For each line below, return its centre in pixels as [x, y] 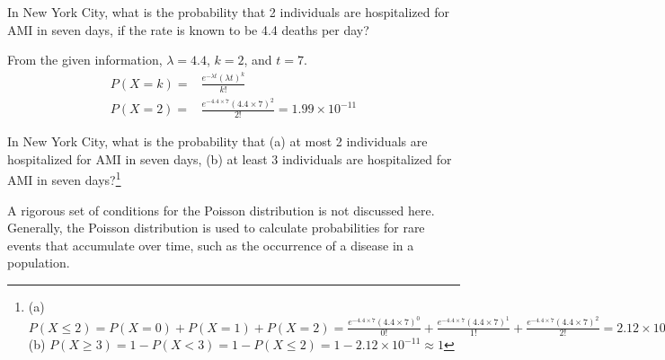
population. [39, 263]
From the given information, [85, 60]
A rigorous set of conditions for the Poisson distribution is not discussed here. [221, 210]
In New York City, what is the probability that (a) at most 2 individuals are [217, 141]
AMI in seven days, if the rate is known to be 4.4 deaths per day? [188, 29]
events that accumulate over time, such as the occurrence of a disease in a [211, 245]
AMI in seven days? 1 [64, 179]
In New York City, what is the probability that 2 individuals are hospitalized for [228, 12]
